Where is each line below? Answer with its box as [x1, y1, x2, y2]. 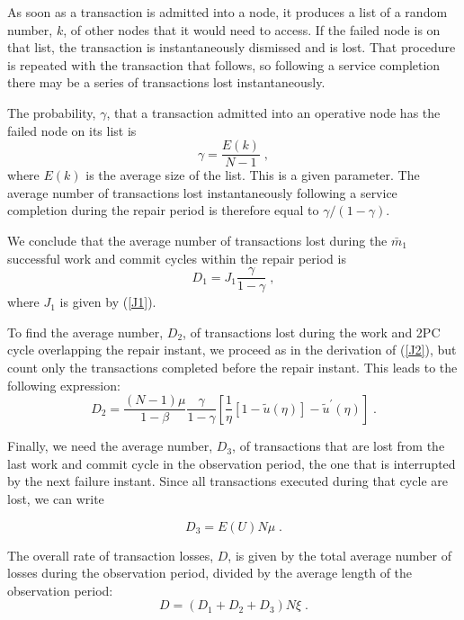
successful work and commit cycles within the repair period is [7, 248, 346, 267]
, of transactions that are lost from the [232, 436, 445, 455]
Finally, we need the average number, [7, 436, 213, 455]
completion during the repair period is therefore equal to [7, 201, 319, 220]
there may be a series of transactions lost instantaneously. [7, 73, 326, 92]
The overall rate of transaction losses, [7, 545, 214, 564]
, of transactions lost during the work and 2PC [183, 322, 441, 341]
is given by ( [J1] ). [59, 292, 156, 311]
